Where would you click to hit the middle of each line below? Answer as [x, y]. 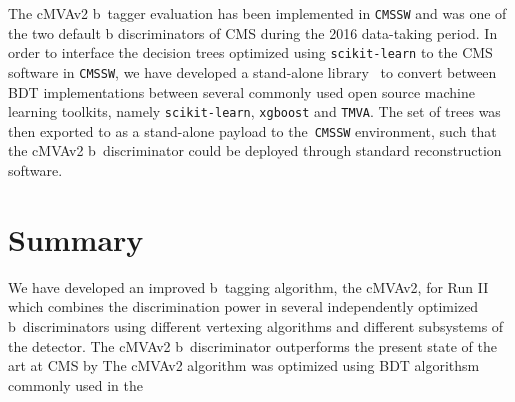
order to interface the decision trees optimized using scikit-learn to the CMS [250, 52]
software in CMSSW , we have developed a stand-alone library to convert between [252, 71]
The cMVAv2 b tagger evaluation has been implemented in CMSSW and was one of [257, 13]
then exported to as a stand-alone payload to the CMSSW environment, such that [252, 130]
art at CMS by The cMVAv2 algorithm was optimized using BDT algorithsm [244, 365]
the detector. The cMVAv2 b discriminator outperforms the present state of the [252, 345]
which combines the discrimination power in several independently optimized [243, 306]
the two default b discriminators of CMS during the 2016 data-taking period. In [253, 32]
